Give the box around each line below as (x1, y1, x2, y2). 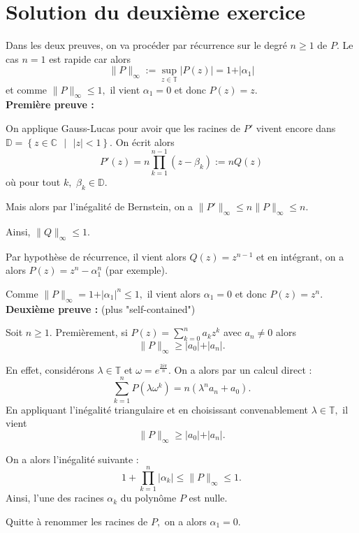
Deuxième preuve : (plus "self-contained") (6, 301, 196, 316)
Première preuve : (6, 97, 94, 112)
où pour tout (6, 175, 61, 189)
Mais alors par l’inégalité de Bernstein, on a (6, 199, 193, 214)
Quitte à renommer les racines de (6, 513, 148, 528)
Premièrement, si (55, 325, 128, 339)
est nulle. (189, 490, 228, 505)
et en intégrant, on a (256, 249, 344, 263)
